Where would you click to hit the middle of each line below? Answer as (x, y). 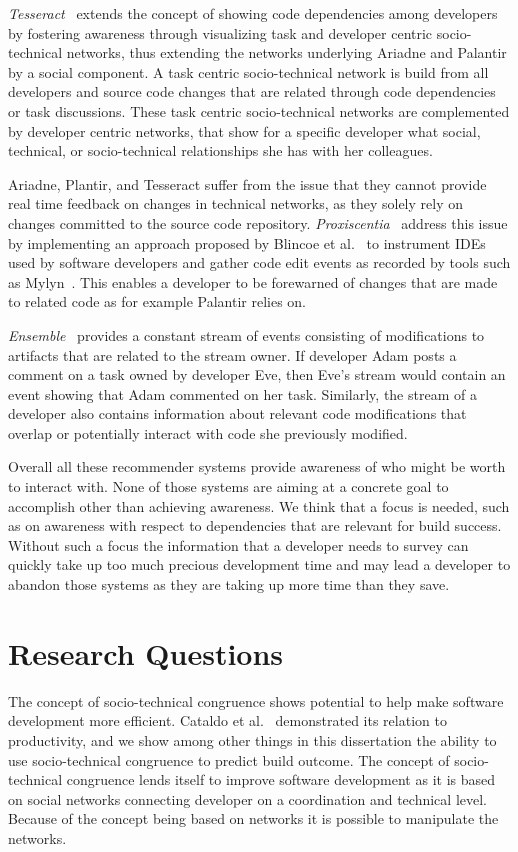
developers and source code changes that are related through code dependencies (252, 91)
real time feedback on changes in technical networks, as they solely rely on (235, 203)
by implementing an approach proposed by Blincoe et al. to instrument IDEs (247, 242)
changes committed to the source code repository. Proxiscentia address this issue (258, 222)
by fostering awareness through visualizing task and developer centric (220, 32)
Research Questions (146, 652)
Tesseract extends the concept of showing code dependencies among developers (253, 13)
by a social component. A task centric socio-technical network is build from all (248, 71)
